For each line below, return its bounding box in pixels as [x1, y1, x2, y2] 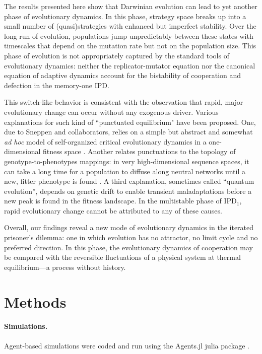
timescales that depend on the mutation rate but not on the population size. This [4, 40, 256, 51]
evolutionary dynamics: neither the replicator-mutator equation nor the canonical [4, 60, 255, 70]
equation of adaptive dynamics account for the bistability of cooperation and [4, 70, 241, 81]
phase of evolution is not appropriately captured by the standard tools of [4, 50, 229, 60]
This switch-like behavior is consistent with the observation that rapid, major [4, 97, 243, 107]
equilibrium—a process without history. [4, 261, 126, 272]
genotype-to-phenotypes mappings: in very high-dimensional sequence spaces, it [4, 156, 249, 166]
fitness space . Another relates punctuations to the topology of [43, 146, 236, 157]
